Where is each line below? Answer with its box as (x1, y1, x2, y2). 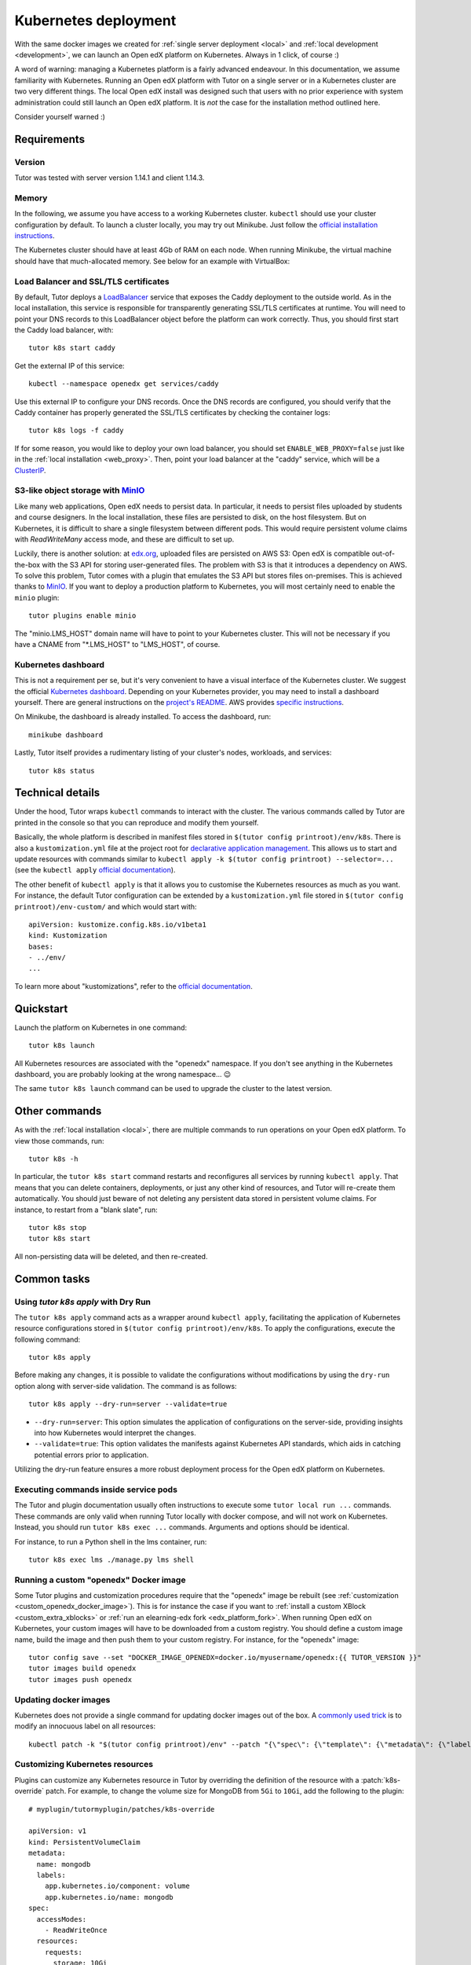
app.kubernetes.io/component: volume (44, 1882, 190, 1890)
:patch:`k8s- (360, 1775, 400, 1784)
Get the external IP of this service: (14, 361, 125, 370)
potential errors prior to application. (34, 1450, 149, 1460)
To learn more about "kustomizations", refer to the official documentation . (14, 981, 253, 990)
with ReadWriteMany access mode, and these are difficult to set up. (14, 534, 235, 544)
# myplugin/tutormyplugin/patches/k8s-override (28, 1805, 215, 1813)
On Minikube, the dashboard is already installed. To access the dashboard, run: (14, 712, 271, 722)
